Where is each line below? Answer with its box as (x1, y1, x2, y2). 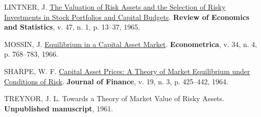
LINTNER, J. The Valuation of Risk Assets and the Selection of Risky (4, 2, 226, 12)
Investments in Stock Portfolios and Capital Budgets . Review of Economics (4, 11, 250, 22)
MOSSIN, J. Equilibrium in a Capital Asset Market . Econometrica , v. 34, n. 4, (4, 38, 257, 49)
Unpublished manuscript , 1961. (4, 103, 113, 113)
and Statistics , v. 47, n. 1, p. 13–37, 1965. (4, 21, 140, 32)
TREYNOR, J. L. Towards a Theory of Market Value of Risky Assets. (4, 93, 224, 104)
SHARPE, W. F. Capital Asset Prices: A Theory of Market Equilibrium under (4, 65, 250, 76)
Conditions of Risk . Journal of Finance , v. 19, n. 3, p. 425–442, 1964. (4, 76, 228, 86)
